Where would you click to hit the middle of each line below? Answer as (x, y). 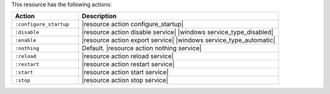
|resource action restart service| (128, 64)
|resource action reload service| (128, 56)
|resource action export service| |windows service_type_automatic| (178, 40)
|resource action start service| (125, 72)
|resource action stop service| (125, 81)
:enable (26, 40)
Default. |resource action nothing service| (141, 48)
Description (99, 16)
